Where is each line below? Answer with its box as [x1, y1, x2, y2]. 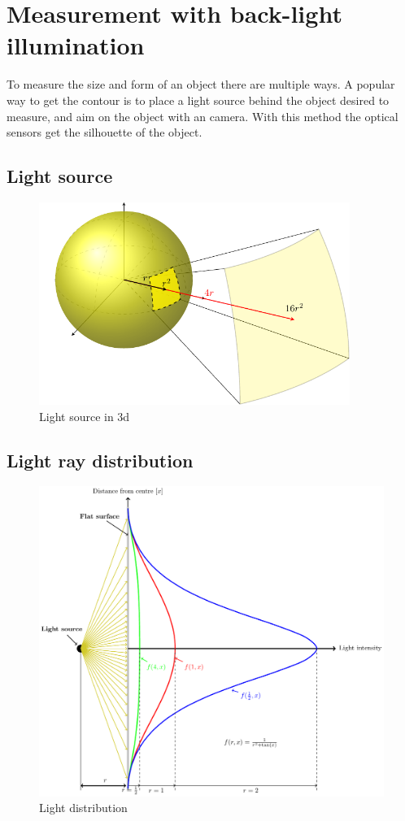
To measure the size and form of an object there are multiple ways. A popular [7, 76, 395, 93]
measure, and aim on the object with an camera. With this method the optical [7, 107, 398, 124]
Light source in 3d [39, 407, 130, 424]
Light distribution [39, 799, 128, 816]
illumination [7, 28, 145, 62]
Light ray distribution [7, 447, 194, 472]
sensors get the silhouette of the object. [7, 124, 202, 141]
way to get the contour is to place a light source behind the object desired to [7, 91, 390, 108]
